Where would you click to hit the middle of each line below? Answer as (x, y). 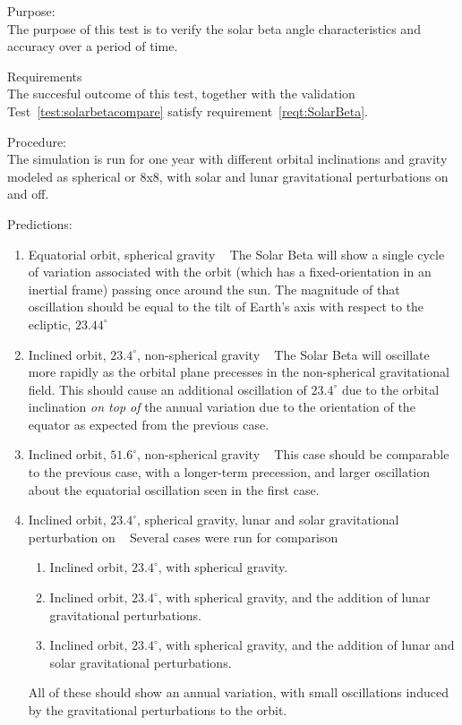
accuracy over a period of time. (93, 46)
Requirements (45, 76)
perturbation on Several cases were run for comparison (183, 537)
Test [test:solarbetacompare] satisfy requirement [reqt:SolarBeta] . (188, 111)
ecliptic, (50, 324)
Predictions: (40, 223)
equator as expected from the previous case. (149, 424)
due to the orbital (390, 389)
